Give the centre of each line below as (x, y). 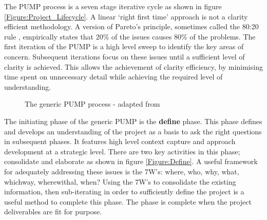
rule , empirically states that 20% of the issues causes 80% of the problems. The (130, 36)
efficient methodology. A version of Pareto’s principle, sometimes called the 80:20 (131, 26)
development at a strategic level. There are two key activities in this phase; (122, 151)
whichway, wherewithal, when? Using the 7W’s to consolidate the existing (120, 181)
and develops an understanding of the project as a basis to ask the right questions (133, 131)
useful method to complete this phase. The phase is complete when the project (128, 201)
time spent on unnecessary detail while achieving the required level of (113, 77)
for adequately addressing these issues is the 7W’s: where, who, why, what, (122, 171)
